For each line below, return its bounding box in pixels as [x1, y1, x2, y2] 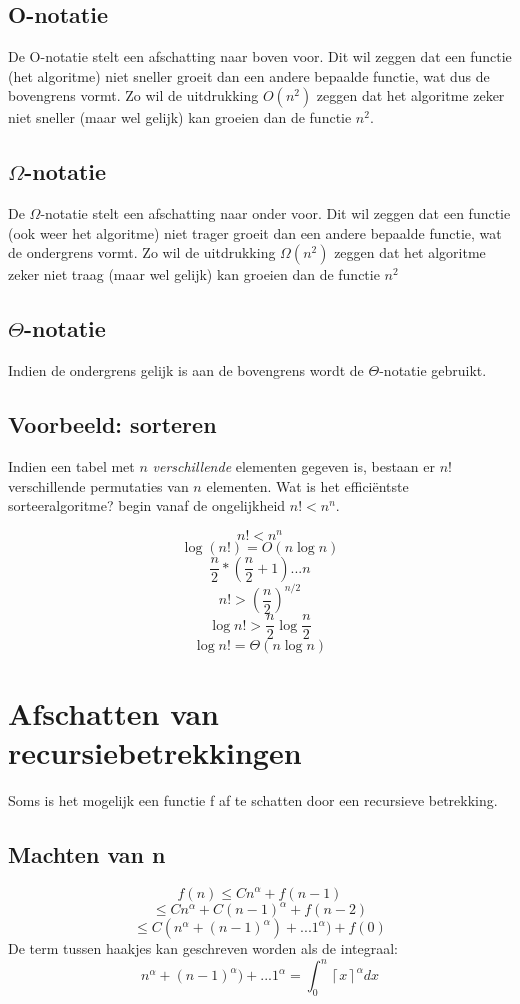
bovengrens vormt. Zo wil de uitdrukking [8, 85, 259, 106]
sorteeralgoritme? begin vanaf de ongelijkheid [8, 495, 286, 516]
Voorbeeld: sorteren [8, 409, 217, 440]
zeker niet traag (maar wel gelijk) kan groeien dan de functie [8, 264, 380, 285]
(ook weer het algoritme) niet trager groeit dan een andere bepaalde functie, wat [8, 222, 502, 243]
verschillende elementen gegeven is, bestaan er [152, 455, 436, 476]
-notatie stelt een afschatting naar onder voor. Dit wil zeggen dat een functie [40, 203, 511, 224]
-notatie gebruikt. [379, 360, 487, 381]
